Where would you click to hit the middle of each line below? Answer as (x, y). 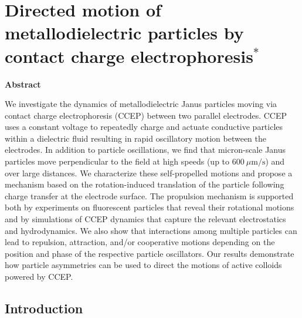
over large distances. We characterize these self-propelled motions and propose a (149, 173)
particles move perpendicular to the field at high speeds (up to (117, 161)
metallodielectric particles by (124, 33)
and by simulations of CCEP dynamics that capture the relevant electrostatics (145, 219)
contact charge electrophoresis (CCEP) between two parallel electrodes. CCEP (146, 115)
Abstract (23, 84)
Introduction (44, 308)
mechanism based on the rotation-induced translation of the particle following (145, 184)
